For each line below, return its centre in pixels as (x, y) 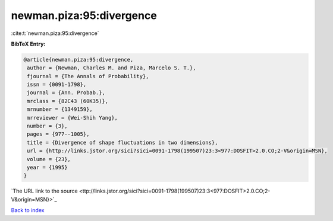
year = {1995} (47, 167)
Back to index (28, 210)
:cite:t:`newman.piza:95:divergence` (55, 33)
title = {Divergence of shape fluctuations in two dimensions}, (122, 142)
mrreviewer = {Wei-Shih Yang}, (73, 118)
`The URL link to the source (44, 191)
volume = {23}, (49, 159)
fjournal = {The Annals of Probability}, (88, 76)
